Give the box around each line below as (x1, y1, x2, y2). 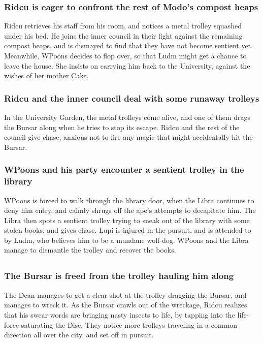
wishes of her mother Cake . (4, 70, 89, 81)
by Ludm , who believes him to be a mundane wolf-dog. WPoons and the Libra (4, 234, 249, 245)
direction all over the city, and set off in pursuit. (4, 329, 154, 340)
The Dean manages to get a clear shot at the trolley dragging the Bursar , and (4, 289, 247, 300)
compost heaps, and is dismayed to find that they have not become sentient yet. (4, 40, 253, 51)
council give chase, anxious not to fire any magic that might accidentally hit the (4, 132, 253, 142)
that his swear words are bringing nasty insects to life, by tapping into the (4, 309, 235, 320)
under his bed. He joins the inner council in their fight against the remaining (4, 30, 243, 41)
